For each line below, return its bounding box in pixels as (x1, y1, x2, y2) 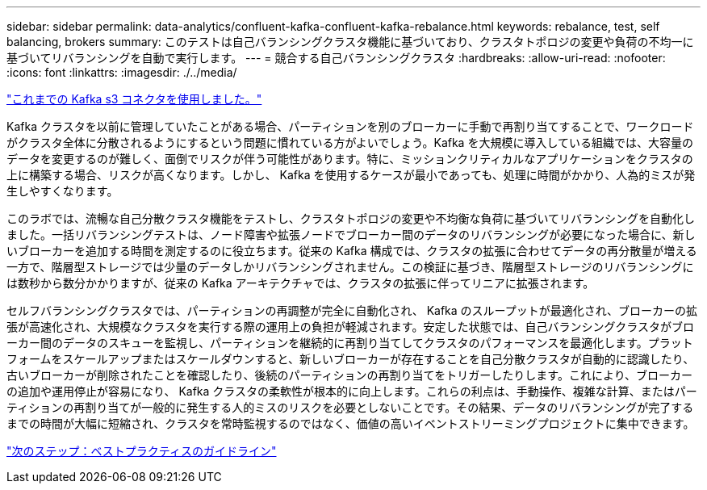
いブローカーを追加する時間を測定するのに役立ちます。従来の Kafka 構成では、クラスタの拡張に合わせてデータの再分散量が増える (6, 244, 697, 258)
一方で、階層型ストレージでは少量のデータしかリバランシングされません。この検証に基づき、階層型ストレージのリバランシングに (6, 260, 694, 274)
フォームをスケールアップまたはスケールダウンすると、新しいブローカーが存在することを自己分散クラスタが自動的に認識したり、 (6, 352, 695, 366)
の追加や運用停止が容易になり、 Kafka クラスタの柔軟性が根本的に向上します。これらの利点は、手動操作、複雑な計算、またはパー (6, 384, 697, 398)
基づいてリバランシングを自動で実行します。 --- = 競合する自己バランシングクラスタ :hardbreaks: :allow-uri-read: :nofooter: (6, 51, 666, 65)
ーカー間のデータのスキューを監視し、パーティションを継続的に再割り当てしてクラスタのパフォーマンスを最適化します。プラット (6, 336, 693, 350)
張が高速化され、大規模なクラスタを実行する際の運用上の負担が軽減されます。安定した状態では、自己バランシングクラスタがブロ (6, 320, 694, 333)
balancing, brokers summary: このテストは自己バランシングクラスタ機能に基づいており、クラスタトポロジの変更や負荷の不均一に (6, 35, 694, 48)
